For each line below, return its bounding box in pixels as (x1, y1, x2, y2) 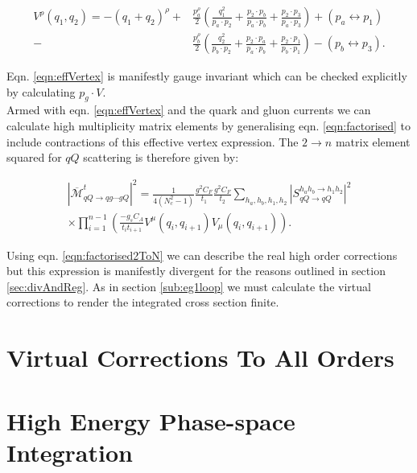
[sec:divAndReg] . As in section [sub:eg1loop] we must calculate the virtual (6, 278, 371, 294)
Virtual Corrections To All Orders (6, 341, 394, 374)
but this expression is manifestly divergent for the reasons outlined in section (6, 262, 386, 279)
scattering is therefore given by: (83, 149, 239, 166)
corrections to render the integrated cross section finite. (6, 294, 279, 311)
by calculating (6, 83, 76, 100)
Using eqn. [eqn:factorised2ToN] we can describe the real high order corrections (6, 246, 398, 263)
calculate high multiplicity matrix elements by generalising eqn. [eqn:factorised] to (6, 117, 411, 134)
